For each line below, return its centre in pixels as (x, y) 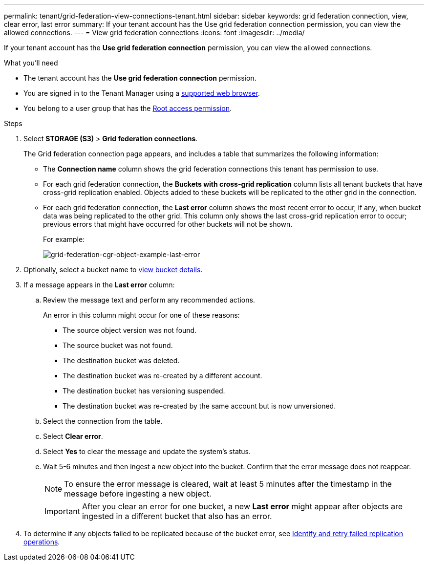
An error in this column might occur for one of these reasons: (141, 315)
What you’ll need (31, 63)
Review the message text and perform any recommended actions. (149, 300)
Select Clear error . (73, 436)
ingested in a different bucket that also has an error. (177, 516)
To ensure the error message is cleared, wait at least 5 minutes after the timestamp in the (228, 484)
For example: (64, 239)
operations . (42, 542)
